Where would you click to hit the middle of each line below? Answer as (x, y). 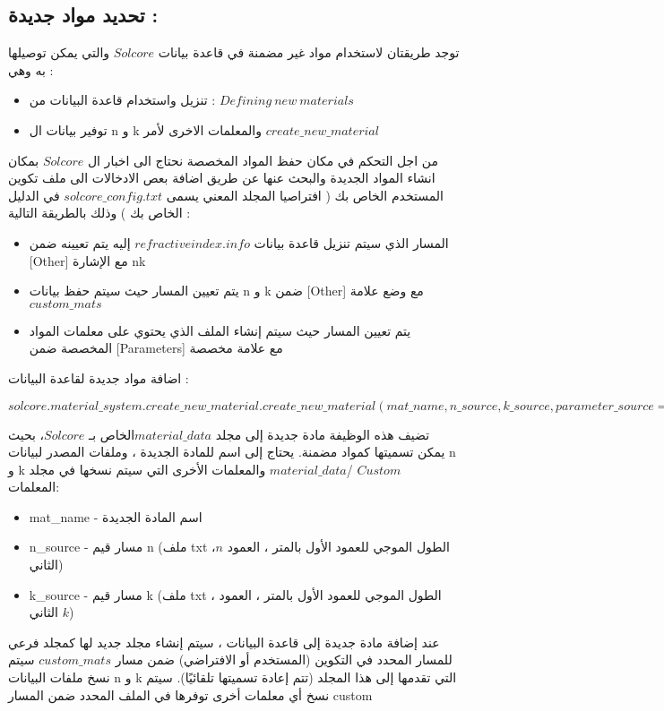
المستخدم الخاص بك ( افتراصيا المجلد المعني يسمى (305, 195)
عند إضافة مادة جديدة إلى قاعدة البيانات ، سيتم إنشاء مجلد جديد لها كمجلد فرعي (224, 642)
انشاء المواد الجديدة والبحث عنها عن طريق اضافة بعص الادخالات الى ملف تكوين (222, 178)
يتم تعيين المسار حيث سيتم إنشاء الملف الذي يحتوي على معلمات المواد (220, 330)
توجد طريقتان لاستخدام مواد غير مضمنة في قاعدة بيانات (309, 52)
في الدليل (34, 195)
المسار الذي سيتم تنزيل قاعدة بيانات (351, 242)
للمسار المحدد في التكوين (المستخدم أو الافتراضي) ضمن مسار (284, 660)
